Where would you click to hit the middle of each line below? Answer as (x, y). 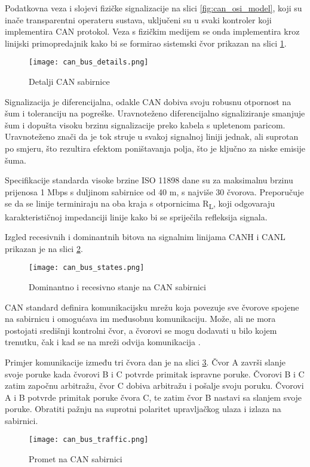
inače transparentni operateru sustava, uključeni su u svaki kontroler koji (138, 19)
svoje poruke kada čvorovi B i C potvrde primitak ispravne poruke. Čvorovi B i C (155, 374)
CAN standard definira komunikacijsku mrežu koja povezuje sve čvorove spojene (152, 307)
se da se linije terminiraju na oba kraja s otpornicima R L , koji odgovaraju (140, 204)
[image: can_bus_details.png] (89, 62)
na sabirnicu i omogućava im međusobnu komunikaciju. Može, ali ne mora (140, 319)
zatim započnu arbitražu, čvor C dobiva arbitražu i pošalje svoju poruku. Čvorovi (154, 385)
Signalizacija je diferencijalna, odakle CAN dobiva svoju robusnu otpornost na (148, 101)
